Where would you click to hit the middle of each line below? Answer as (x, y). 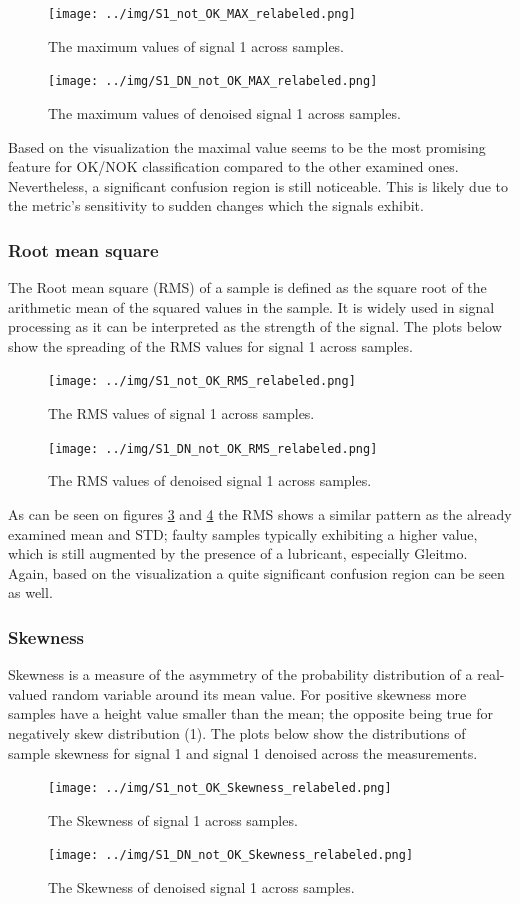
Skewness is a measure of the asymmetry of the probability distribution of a (240, 674)
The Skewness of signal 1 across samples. (173, 819)
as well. (30, 592)
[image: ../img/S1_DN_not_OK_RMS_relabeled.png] (213, 448)
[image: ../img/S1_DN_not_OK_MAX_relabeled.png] (213, 81)
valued (28, 693)
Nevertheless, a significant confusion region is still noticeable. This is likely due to (258, 185)
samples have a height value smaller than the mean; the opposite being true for (250, 713)
